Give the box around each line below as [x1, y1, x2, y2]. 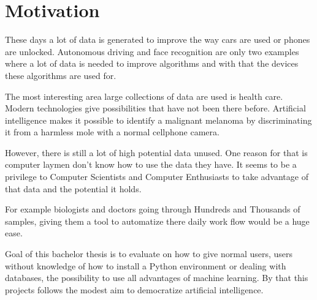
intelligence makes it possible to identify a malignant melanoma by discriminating [5, 113, 312, 126]
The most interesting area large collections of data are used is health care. [5, 89, 283, 102]
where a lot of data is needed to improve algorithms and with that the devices [5, 57, 299, 70]
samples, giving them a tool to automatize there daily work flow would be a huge [5, 214, 310, 227]
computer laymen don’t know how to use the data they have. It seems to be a [5, 158, 297, 171]
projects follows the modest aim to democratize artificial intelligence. [5, 283, 264, 296]
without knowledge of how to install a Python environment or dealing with [5, 259, 286, 272]
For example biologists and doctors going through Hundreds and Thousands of [5, 203, 300, 216]
